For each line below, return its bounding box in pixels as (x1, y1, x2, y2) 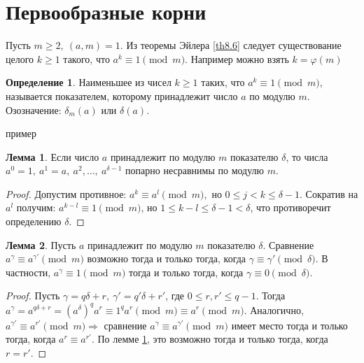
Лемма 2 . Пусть (6, 237, 76, 252)
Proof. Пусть (6, 288, 60, 303)
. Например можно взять (185, 51, 289, 66)
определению (6, 214, 62, 229)
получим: (16, 200, 56, 215)
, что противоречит (250, 200, 331, 215)
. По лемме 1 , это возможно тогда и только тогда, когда (91, 332, 328, 346)
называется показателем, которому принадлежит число (6, 88, 238, 103)
